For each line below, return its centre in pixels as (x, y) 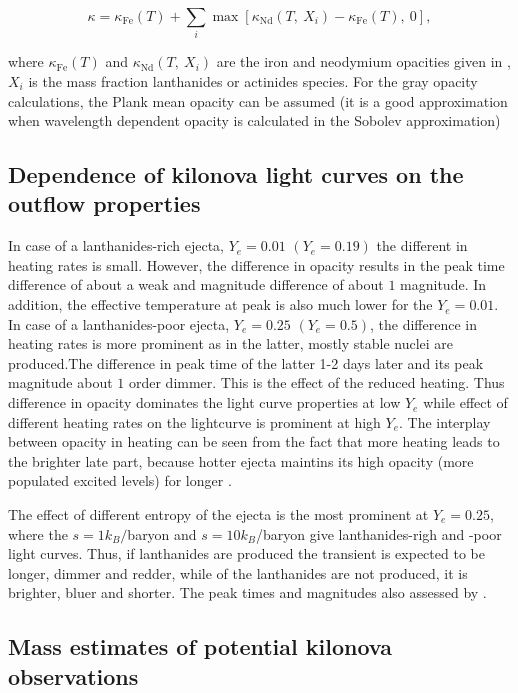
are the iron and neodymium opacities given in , (363, 61)
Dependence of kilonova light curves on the (236, 174)
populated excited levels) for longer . (120, 480)
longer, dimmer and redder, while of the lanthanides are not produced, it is (238, 572)
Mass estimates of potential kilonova (200, 646)
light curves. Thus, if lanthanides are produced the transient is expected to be (246, 553)
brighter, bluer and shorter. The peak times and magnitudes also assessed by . (247, 592)
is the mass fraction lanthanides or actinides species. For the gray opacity (253, 80)
